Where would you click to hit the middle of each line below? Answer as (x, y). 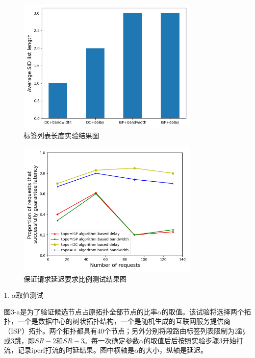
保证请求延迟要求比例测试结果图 (75, 278)
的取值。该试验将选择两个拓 (206, 311)
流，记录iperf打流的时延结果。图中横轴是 (69, 350)
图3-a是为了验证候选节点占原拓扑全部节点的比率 (81, 311)
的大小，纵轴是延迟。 (173, 350)
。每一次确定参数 (112, 340)
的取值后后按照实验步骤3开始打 (193, 340)
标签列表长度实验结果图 (61, 135)
